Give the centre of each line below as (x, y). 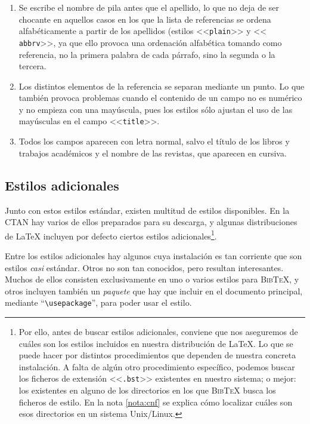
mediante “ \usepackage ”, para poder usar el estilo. (98, 302)
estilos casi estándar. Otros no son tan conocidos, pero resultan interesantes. (144, 267)
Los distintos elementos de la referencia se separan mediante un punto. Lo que (162, 86)
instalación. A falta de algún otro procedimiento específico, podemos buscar (157, 366)
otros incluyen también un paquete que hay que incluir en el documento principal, (154, 291)
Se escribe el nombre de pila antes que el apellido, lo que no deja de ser (149, 7)
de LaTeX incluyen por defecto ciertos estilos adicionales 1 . (111, 235)
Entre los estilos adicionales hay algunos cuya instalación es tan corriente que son (154, 255)
